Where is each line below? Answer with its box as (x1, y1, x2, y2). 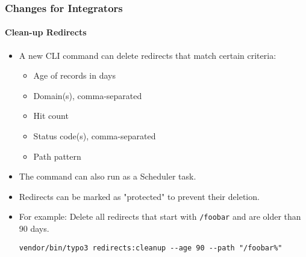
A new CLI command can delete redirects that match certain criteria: (19, 49, 276, 61)
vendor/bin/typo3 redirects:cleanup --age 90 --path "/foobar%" (19, 243, 283, 252)
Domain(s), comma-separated (33, 89, 142, 101)
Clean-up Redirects (5, 26, 87, 38)
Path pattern (33, 150, 81, 162)
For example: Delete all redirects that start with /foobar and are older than (19, 210, 301, 223)
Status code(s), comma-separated (33, 130, 156, 142)
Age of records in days (33, 69, 116, 82)
